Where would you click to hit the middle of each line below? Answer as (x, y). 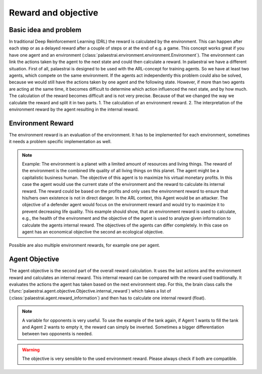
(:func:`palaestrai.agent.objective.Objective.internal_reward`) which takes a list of (90, 291)
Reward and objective (54, 13)
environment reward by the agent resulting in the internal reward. (74, 109)
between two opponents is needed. (57, 334)
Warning (31, 350)
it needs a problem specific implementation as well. (60, 142)
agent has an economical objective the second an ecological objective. (93, 232)
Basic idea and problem (45, 30)
